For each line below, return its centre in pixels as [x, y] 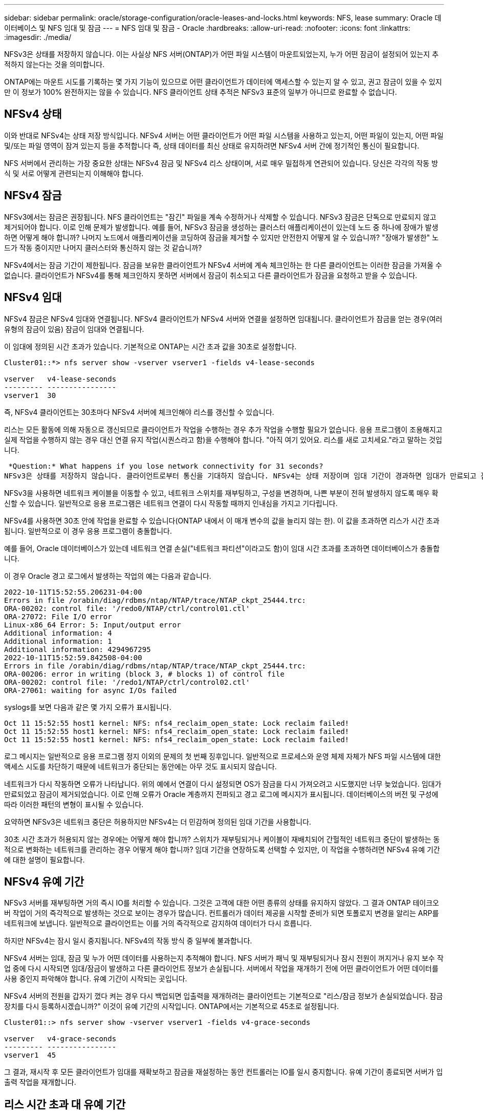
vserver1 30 [30, 395]
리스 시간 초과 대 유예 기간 [65, 1104]
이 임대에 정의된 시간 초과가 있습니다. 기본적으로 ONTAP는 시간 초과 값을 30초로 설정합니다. [150, 346]
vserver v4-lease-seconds [60, 379]
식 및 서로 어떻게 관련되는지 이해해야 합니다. [74, 173]
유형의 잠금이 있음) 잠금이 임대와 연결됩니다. [74, 329]
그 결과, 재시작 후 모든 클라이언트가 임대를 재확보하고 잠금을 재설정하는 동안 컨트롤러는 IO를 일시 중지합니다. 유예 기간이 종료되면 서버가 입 [224, 1072]
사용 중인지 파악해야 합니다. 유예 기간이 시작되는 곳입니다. [96, 979]
